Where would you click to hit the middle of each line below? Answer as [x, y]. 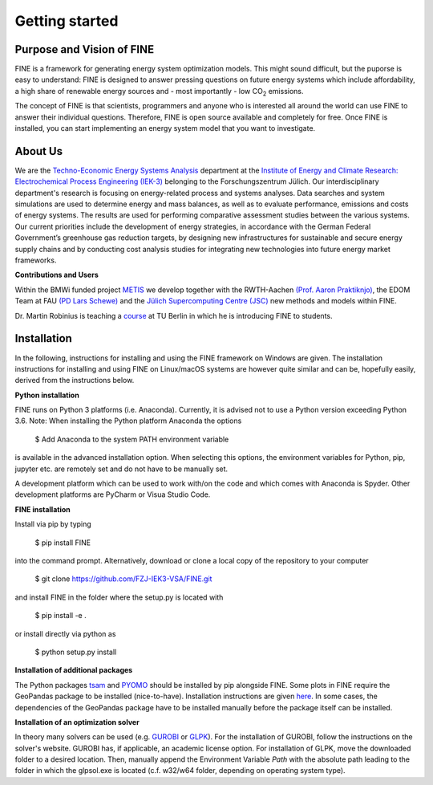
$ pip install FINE [63, 543]
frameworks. [36, 260]
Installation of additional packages [74, 670]
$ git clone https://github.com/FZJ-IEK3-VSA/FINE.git [123, 579]
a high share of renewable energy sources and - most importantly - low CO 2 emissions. [159, 92]
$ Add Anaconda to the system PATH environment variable [132, 439]
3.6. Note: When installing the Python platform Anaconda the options [128, 421]
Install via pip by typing [53, 524]
